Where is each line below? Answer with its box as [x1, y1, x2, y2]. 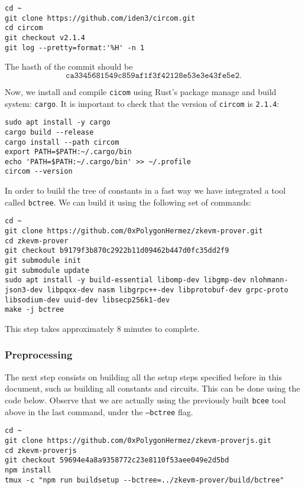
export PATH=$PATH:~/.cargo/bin [5, 148, 132, 157]
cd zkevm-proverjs [5, 446, 77, 455]
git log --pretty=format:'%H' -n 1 [5, 43, 145, 52]
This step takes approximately [5, 322, 114, 334]
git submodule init [5, 256, 81, 265]
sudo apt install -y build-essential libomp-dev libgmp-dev [5, 276, 246, 285]
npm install [5, 465, 51, 474]
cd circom [5, 24, 43, 32]
